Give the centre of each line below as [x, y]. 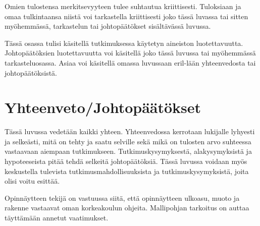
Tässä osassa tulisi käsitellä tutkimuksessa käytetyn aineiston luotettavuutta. [124, 43]
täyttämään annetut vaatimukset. [57, 218]
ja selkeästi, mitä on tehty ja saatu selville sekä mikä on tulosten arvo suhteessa [128, 141]
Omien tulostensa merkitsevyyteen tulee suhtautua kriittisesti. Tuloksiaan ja [123, 6]
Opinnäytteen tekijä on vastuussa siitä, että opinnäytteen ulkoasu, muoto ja [122, 197]
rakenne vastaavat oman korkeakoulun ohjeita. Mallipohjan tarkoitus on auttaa [127, 208]
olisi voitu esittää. [32, 181]
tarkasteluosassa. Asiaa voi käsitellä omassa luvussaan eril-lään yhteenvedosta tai [130, 62]
